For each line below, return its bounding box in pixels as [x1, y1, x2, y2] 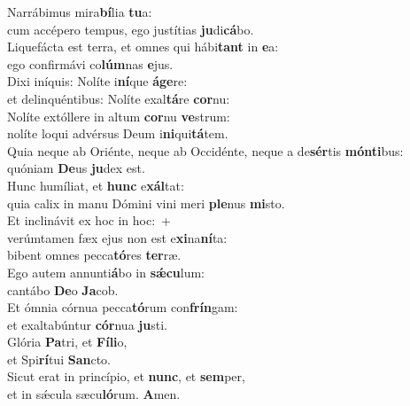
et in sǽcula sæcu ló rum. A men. [7, 385, 181, 403]
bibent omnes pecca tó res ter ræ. [7, 246, 182, 264]
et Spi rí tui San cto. [7, 349, 111, 368]
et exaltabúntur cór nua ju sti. [7, 315, 167, 333]
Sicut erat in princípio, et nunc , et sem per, [7, 367, 245, 386]
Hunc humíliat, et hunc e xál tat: [7, 176, 184, 194]
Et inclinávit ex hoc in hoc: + [7, 211, 171, 230]
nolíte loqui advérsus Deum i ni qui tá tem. [7, 124, 228, 143]
